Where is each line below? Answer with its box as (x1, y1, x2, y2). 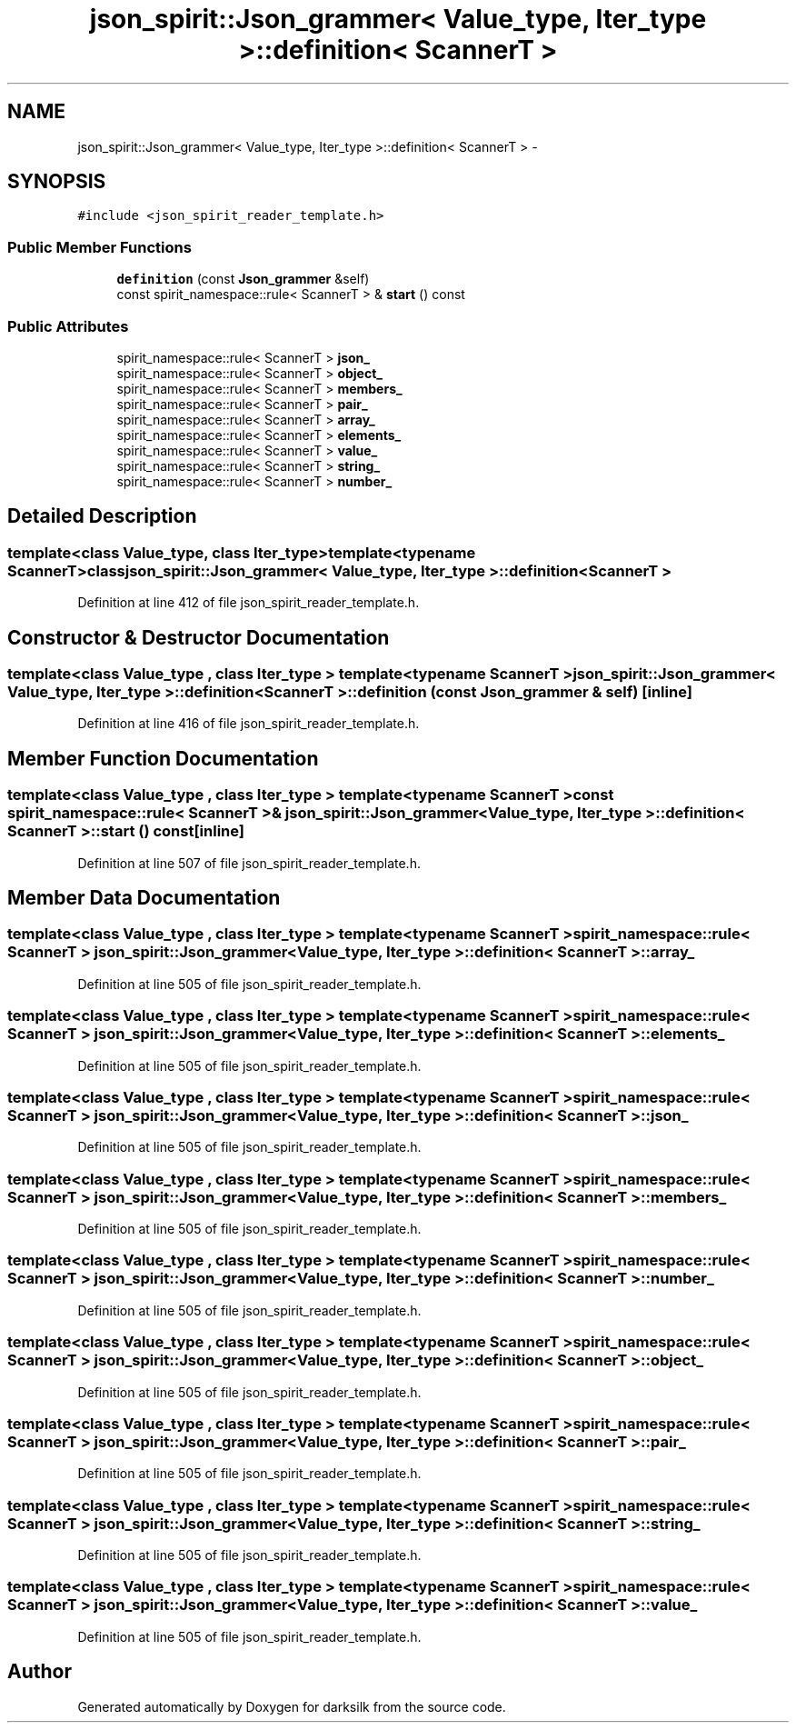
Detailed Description (7, 505, 197, 528)
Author (7, 1660, 72, 1684)
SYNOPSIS (7, 170, 106, 194)
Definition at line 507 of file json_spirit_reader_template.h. (77, 855, 421, 871)
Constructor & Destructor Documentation (7, 625, 390, 649)
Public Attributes (7, 316, 129, 335)
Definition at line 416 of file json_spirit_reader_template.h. (77, 715, 420, 732)
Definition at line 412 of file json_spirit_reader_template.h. (77, 595, 420, 611)
